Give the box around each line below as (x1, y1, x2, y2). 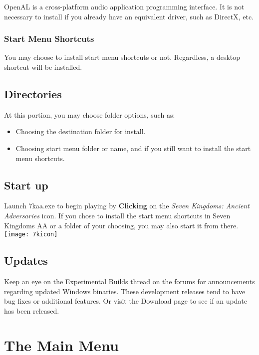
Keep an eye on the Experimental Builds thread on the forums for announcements (4, 276, 255, 287)
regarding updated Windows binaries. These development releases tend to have (4, 286, 246, 296)
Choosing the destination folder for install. (15, 126, 146, 137)
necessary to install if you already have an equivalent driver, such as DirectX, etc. (4, 11, 254, 21)
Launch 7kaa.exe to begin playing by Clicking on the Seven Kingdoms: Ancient (4, 200, 250, 211)
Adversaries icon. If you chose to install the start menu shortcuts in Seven (4, 210, 231, 220)
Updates (4, 253, 48, 268)
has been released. (4, 305, 59, 316)
